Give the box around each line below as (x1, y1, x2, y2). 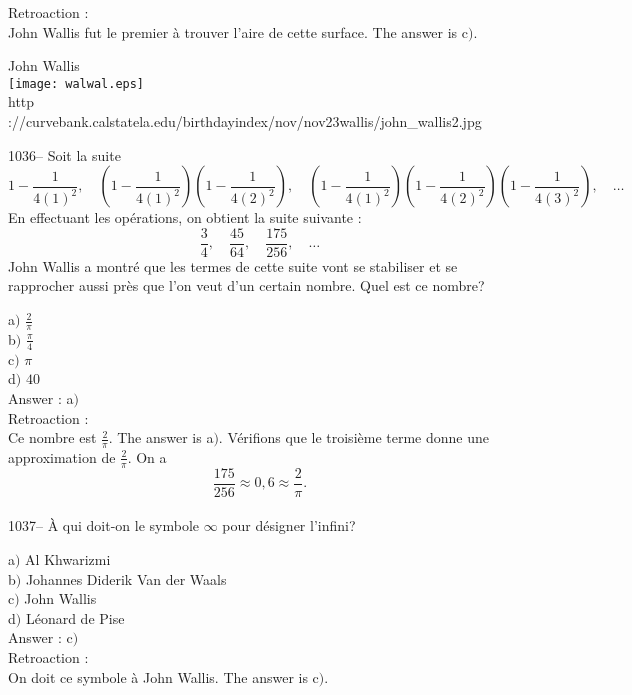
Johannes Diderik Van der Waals (25, 568, 227, 589)
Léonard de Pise (25, 607, 125, 628)
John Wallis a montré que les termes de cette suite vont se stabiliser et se (8, 255, 458, 276)
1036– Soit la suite (8, 144, 121, 165)
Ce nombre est (8, 427, 97, 448)
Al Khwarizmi (25, 549, 111, 569)
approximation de (8, 446, 116, 467)
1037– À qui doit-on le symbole (8, 515, 200, 536)
